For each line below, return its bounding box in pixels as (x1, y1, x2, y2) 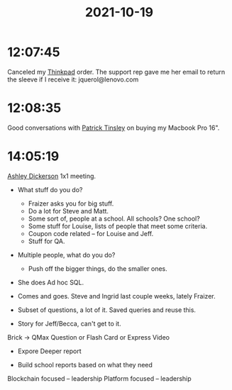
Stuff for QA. (28, 237, 65, 245)
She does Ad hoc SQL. (17, 278, 84, 286)
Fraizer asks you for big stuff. (28, 199, 114, 208)
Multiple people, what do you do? (17, 250, 116, 259)
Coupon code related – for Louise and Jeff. (28, 229, 154, 238)
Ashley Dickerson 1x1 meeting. (7, 172, 96, 180)
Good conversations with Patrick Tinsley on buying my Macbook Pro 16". (7, 123, 220, 132)
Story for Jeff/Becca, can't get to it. (17, 319, 122, 328)
